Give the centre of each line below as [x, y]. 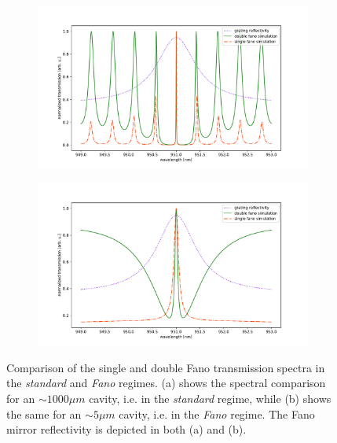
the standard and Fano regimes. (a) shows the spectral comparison [166, 383]
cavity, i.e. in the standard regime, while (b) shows [210, 398]
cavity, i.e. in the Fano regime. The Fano [217, 413]
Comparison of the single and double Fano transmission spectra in [166, 367]
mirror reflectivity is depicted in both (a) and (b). [126, 429]
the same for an [44, 413]
